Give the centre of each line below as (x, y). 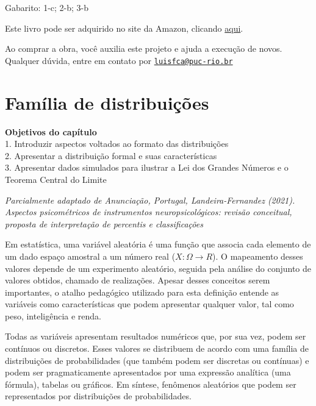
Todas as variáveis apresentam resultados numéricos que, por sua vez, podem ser (156, 336)
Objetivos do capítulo (51, 131)
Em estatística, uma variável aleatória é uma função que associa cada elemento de (158, 244)
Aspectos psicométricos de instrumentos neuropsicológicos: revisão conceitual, (149, 212)
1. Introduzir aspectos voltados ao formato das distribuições (117, 144)
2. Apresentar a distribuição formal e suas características (111, 155)
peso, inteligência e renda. (53, 315)
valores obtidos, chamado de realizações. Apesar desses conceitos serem (138, 280)
